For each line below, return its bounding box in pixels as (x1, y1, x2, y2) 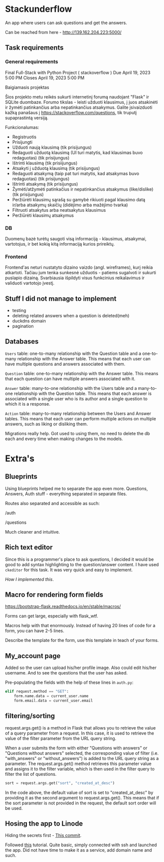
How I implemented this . (5, 576, 54, 582)
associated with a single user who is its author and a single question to (5, 395, 148, 402)
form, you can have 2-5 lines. (5, 628, 65, 634)
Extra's (5, 453, 35, 464)
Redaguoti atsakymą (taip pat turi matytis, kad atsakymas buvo (12, 170, 140, 176)
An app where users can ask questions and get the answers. (5, 20, 127, 26)
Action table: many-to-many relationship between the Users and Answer (5, 410, 151, 416)
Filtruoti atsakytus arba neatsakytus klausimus (12, 207, 106, 213)
